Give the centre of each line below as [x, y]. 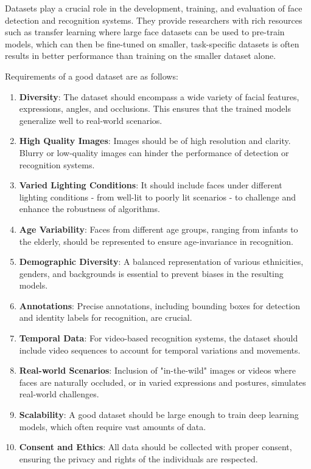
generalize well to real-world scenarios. [91, 120]
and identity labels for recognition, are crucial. [106, 317]
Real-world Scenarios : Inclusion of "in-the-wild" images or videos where [158, 370]
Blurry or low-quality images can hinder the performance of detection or [154, 152]
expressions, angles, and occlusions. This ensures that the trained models [155, 108]
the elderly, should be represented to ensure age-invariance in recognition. [156, 241]
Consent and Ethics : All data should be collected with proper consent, [155, 447]
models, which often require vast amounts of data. [113, 426]
